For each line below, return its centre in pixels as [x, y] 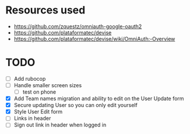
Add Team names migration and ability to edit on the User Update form [99, 99]
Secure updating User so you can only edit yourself [75, 105]
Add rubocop [30, 78]
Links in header [32, 118]
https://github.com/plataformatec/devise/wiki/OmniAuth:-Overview [94, 39]
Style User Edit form [38, 112]
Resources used [45, 10]
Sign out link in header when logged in [60, 125]
